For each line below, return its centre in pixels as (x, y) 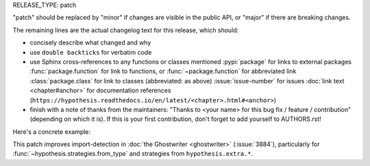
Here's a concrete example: (52, 132)
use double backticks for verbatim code (91, 52)
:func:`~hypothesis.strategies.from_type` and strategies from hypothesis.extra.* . (133, 154)
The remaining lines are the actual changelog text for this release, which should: (126, 30)
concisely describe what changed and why (90, 43)
